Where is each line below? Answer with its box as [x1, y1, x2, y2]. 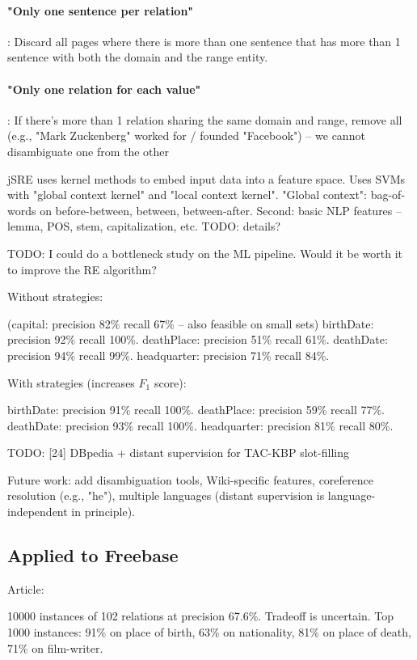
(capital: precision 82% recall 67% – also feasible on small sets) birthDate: [7, 315, 374, 332]
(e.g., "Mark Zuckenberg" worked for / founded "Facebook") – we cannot [7, 127, 365, 144]
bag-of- [370, 186, 406, 203]
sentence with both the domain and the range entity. [7, 49, 268, 66]
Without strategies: [7, 288, 103, 305]
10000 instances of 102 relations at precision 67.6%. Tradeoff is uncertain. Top [7, 607, 394, 624]
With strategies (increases [7, 374, 135, 391]
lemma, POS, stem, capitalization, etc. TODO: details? [7, 218, 281, 235]
